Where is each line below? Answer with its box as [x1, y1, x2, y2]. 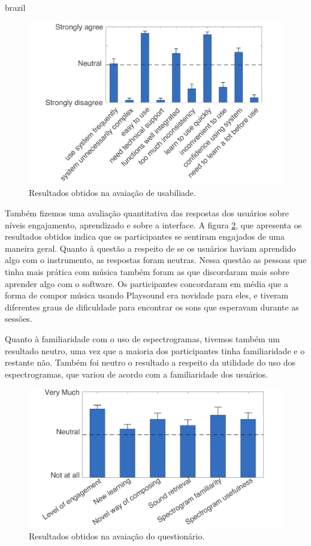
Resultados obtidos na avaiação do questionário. [29, 529, 205, 542]
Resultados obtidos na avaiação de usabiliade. [29, 186, 196, 199]
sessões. [5, 312, 32, 325]
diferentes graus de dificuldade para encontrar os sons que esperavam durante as [5, 300, 299, 313]
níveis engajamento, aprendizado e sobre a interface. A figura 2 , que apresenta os [5, 218, 302, 231]
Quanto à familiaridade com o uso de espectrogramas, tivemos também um [5, 332, 280, 345]
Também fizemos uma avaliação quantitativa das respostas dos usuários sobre [5, 206, 289, 219]
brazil [5, 1, 26, 13]
